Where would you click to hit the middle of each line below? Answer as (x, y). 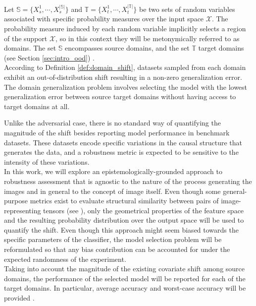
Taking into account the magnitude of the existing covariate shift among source (125, 269)
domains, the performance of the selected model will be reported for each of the (125, 278)
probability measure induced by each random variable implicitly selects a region (125, 28)
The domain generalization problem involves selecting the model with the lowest (126, 87)
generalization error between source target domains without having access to (120, 96)
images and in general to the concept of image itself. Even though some (112, 191)
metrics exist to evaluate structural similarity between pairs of (124, 201)
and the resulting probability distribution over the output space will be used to (124, 220)
